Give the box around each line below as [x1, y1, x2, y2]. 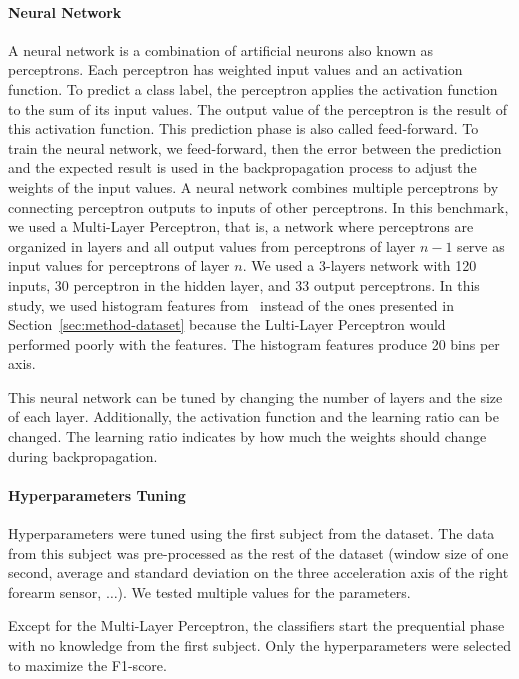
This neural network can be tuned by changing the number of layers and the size [8, 386, 503, 407]
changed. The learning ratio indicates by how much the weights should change [8, 426, 487, 447]
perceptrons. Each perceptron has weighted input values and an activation [8, 59, 463, 80]
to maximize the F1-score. [8, 654, 167, 675]
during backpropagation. [8, 445, 158, 466]
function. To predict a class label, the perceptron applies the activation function [8, 78, 498, 99]
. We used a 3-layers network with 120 [242, 255, 477, 276]
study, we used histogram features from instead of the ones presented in [8, 294, 454, 315]
